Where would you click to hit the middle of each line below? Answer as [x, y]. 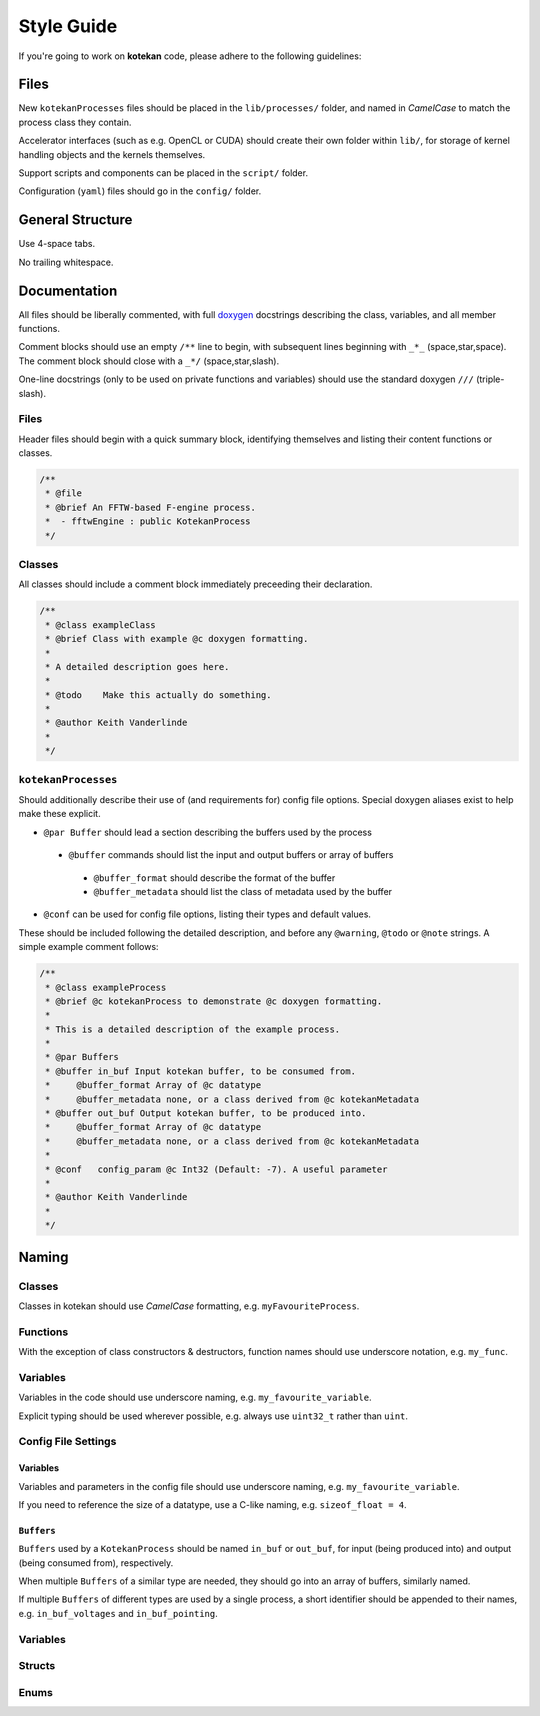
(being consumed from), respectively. [96, 1562]
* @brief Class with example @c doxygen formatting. [177, 639]
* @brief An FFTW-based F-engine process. [151, 507]
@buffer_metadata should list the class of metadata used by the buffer [243, 891]
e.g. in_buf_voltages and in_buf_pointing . [118, 1613]
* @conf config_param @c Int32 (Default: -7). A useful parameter [216, 1169]
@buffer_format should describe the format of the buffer [214, 877]
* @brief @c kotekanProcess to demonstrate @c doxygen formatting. [214, 1001]
